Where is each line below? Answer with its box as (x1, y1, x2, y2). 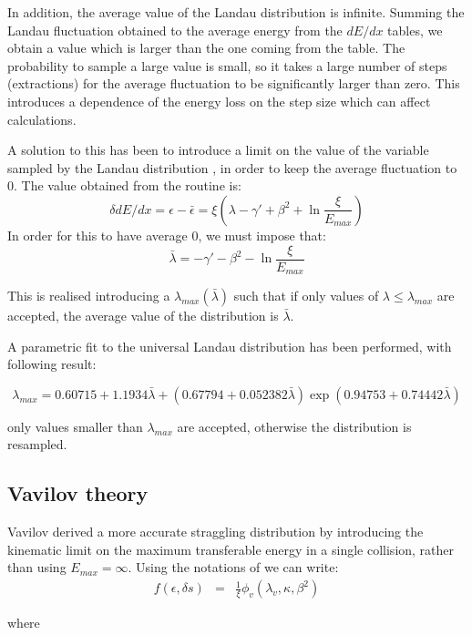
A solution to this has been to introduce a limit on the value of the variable (7, 140, 429, 159)
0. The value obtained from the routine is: (7, 176, 241, 195)
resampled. (7, 435, 67, 454)
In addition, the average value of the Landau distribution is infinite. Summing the (7, 3, 465, 21)
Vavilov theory (7, 479, 149, 507)
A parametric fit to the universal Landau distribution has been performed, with (7, 336, 452, 355)
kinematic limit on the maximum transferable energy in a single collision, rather (7, 539, 455, 558)
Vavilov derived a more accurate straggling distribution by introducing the (7, 522, 424, 541)
